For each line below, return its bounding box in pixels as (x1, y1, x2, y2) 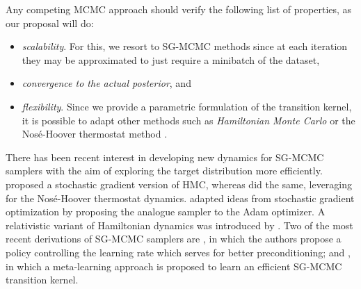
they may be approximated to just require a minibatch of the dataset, (22, 52, 320, 67)
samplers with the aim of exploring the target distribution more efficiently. (6, 163, 323, 178)
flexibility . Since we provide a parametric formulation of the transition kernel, (22, 99, 352, 113)
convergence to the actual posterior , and (22, 76, 191, 90)
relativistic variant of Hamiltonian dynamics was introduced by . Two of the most (6, 217, 353, 232)
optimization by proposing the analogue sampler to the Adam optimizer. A (6, 204, 326, 219)
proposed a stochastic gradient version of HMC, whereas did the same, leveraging (6, 176, 353, 191)
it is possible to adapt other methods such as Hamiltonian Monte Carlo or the (22, 113, 355, 127)
